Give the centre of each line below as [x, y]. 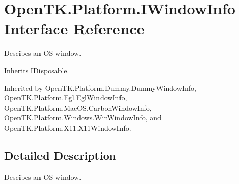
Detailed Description [60, 155]
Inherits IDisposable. [37, 70]
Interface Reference [74, 28]
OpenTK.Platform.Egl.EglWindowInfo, [66, 98]
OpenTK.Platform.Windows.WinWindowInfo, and [83, 118]
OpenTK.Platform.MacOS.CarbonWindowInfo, [78, 107]
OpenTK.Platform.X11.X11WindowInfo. [68, 127]
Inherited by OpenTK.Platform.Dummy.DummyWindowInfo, [100, 87]
